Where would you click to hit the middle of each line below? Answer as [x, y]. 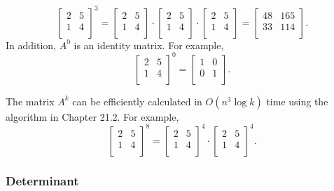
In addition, [31, 45]
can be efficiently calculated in [137, 101]
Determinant [42, 180]
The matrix [30, 101]
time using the [297, 101]
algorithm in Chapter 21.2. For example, [92, 116]
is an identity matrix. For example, [149, 45]
